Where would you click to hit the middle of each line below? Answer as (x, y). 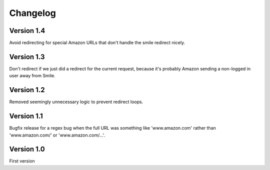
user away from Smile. (32, 76)
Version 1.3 (27, 57)
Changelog (32, 13)
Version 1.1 (26, 116)
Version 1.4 (27, 31)
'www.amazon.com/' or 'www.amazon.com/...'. (57, 135)
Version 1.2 (27, 90)
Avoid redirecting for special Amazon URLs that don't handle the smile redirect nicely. (97, 43)
